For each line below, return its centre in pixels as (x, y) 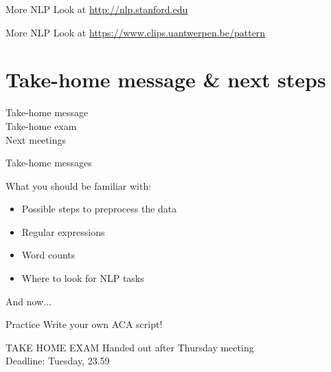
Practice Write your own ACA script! (84, 324)
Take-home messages (49, 163)
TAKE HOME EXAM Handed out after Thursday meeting (130, 347)
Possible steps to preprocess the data (99, 209)
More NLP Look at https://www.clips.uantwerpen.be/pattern (136, 32)
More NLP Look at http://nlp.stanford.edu (97, 9)
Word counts (48, 255)
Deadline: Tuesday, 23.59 (58, 361)
